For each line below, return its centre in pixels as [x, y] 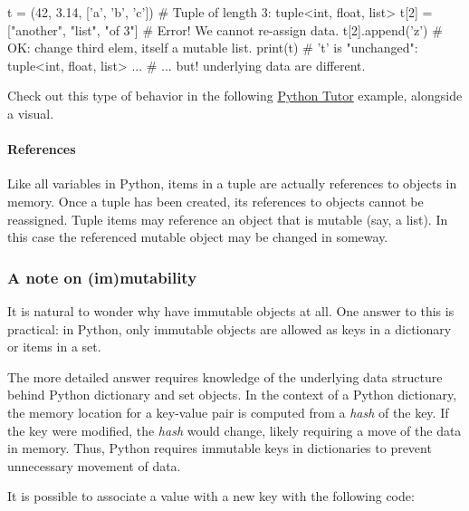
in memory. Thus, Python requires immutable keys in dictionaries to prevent [220, 448]
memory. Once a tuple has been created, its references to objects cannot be [215, 201]
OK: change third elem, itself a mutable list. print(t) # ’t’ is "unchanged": [213, 48]
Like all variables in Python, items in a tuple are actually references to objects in [232, 183]
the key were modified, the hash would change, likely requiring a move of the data [234, 430]
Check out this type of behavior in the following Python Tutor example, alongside [235, 96]
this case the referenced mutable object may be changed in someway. [198, 237]
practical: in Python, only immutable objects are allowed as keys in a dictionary [230, 328]
